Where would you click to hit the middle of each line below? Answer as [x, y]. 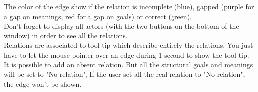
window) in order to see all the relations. [66, 35]
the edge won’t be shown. [43, 83]
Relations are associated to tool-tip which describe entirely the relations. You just [129, 45]
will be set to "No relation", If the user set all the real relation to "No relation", [125, 74]
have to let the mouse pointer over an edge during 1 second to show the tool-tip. [127, 54]
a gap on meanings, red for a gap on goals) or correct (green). [98, 16]
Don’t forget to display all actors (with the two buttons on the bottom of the [122, 26]
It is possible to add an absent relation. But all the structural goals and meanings [129, 64]
